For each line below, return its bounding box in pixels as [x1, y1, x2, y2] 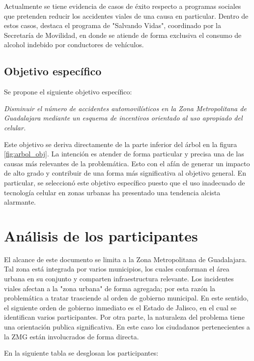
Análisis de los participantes [4, 225, 198, 245]
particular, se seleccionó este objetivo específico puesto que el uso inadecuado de [4, 177, 245, 187]
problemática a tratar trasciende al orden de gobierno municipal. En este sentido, [4, 293, 249, 303]
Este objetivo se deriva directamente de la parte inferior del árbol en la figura [4, 139, 237, 149]
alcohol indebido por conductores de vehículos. [4, 39, 144, 50]
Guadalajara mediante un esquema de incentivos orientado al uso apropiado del [4, 113, 243, 123]
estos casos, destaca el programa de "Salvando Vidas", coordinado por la [4, 20, 221, 30]
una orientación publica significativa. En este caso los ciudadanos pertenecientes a [4, 321, 250, 331]
